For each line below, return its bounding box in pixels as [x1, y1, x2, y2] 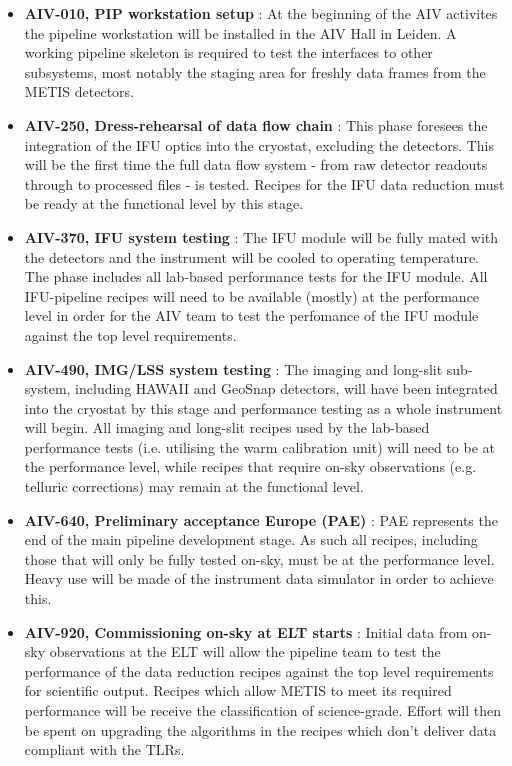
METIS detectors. [24, 81, 134, 102]
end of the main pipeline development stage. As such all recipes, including [24, 529, 478, 550]
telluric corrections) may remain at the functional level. [24, 476, 364, 497]
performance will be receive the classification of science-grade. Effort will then [24, 700, 501, 720]
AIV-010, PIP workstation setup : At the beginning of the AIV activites [24, 3, 498, 23]
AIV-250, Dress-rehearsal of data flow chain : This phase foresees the [24, 114, 488, 135]
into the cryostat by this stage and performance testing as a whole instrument [24, 397, 503, 418]
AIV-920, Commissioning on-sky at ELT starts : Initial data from [24, 621, 468, 642]
